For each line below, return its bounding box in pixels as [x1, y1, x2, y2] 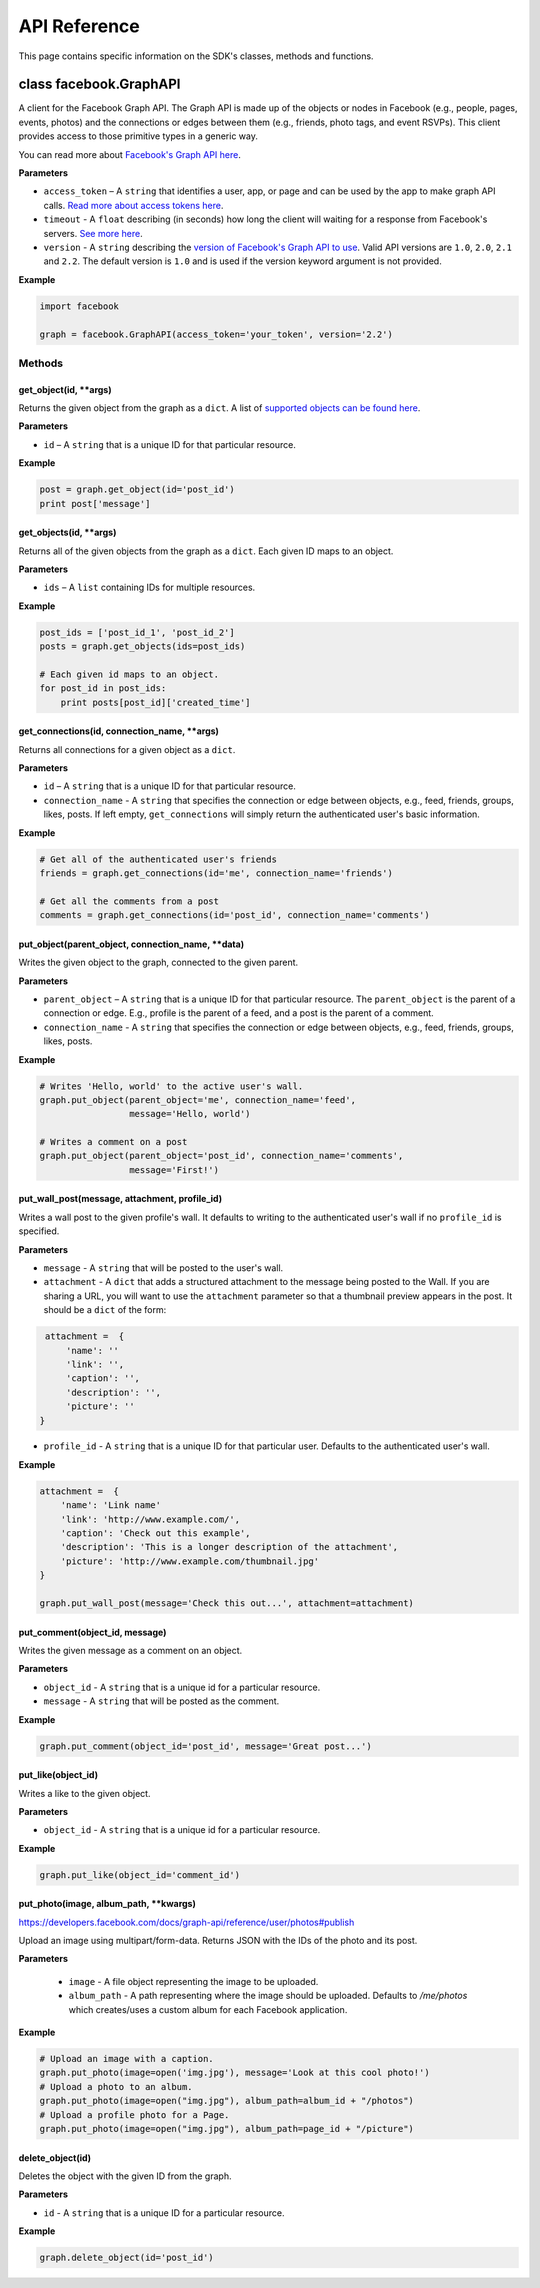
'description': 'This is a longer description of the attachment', [60, 1541, 399, 1553]
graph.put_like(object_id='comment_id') [39, 1869, 240, 1880]
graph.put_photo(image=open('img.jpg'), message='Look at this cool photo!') [39, 2067, 430, 2079]
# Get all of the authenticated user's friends [39, 853, 277, 865]
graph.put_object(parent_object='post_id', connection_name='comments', [39, 1150, 404, 1162]
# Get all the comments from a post [39, 895, 220, 907]
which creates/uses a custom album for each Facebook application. [68, 2003, 348, 2015]
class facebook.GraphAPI [18, 76, 181, 93]
